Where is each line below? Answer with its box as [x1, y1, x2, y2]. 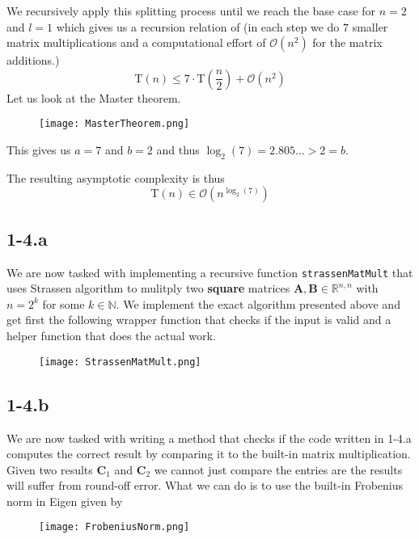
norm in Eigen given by [6, 492, 123, 509]
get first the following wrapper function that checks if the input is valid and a [6, 311, 391, 328]
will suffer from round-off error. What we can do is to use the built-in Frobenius [6, 477, 404, 494]
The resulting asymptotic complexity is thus [6, 169, 225, 186]
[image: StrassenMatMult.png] [39, 356, 201, 368]
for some [42, 295, 85, 312]
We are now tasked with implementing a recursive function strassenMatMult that [6, 263, 413, 280]
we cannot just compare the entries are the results [154, 461, 403, 478]
